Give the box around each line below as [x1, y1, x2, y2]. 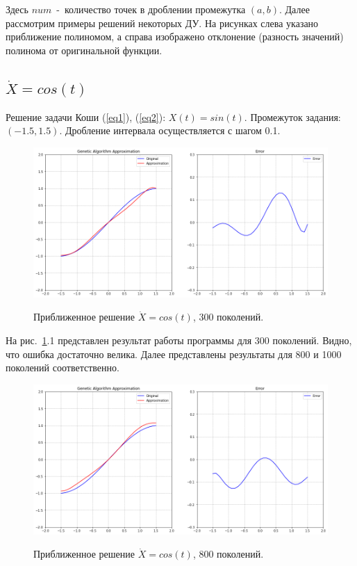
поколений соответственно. [6, 360, 119, 375]
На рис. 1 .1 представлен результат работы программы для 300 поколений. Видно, [6, 332, 352, 347]
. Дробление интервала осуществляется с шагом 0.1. [59, 123, 281, 138]
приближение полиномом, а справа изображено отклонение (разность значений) [6, 29, 344, 44]
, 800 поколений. [192, 547, 264, 561]
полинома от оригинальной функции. [6, 42, 163, 57]
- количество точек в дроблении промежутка [56, 2, 246, 16]
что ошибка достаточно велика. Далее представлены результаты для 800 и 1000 [6, 346, 342, 361]
